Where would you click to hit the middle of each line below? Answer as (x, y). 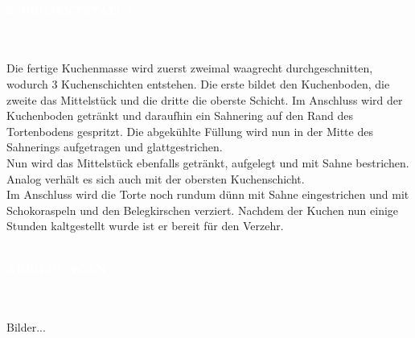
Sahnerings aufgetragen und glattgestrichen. (115, 147)
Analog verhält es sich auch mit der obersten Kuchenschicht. (156, 178)
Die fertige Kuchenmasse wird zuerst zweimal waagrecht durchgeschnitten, (190, 68)
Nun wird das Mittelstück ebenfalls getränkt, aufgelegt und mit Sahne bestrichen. (208, 162)
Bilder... (26, 327)
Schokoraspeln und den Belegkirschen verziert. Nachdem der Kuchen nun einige (203, 210)
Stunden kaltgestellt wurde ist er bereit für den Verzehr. (145, 226)
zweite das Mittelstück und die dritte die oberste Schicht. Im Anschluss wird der (205, 99)
